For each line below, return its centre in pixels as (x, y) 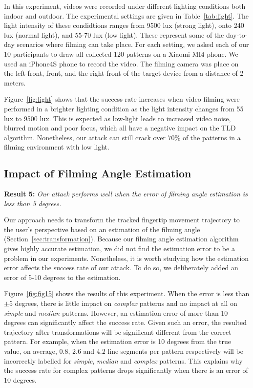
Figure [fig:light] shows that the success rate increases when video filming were (122, 99)
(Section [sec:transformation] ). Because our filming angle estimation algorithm (121, 239)
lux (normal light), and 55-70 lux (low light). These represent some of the (114, 34)
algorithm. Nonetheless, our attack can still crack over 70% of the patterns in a (122, 137)
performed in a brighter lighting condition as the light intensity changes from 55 (124, 108)
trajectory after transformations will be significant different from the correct (118, 332)
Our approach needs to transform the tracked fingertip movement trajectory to (122, 220)
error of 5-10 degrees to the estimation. (62, 277)
